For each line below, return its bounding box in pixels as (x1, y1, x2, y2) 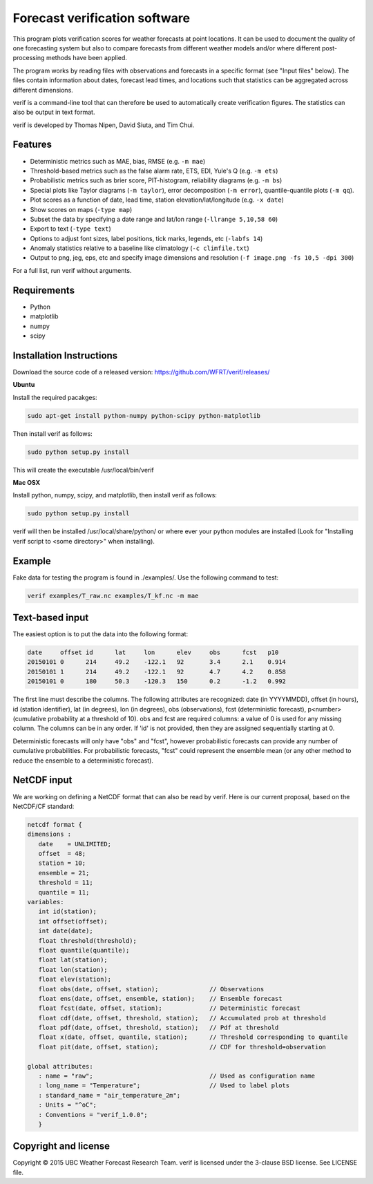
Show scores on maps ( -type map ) (30, 205, 133, 213)
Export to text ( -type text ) (30, 225, 112, 233)
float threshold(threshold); (38, 937, 137, 944)
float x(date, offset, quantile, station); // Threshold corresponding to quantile (38, 1033, 348, 1041)
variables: (27, 898, 64, 906)
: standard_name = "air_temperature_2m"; (38, 1091, 181, 1099)
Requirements (12, 284, 75, 296)
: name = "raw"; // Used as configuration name (38, 1072, 316, 1080)
